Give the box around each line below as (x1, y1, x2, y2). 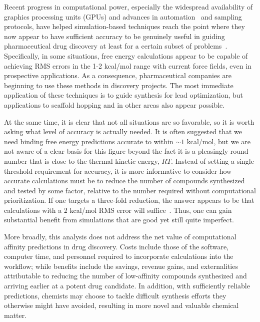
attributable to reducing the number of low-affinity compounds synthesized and (4, 270, 247, 281)
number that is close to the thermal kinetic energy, (4, 155, 159, 166)
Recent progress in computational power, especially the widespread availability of (4, 2, 253, 12)
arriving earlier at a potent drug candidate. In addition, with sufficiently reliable (4, 280, 250, 291)
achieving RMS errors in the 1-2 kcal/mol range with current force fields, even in (4, 60, 251, 71)
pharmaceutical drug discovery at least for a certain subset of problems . (4, 41, 227, 51)
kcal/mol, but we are (186, 136, 250, 146)
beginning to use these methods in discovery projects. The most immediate (4, 80, 233, 90)
